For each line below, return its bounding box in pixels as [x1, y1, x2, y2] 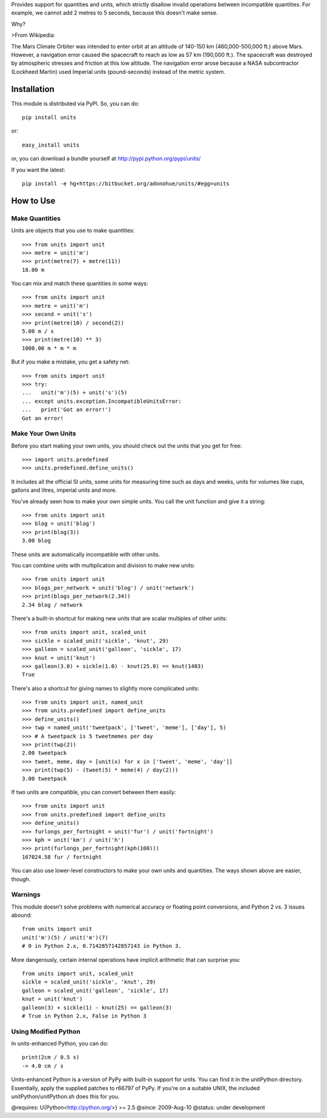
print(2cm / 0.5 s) [22, 1054, 80, 1061]
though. [11, 875, 31, 882]
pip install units [22, 114, 77, 121]
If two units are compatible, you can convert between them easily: [11, 788, 176, 796]
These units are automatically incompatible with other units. [11, 551, 160, 558]
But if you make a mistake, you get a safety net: [11, 358, 130, 366]
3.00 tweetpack [22, 775, 67, 782]
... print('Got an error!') [22, 406, 112, 413]
